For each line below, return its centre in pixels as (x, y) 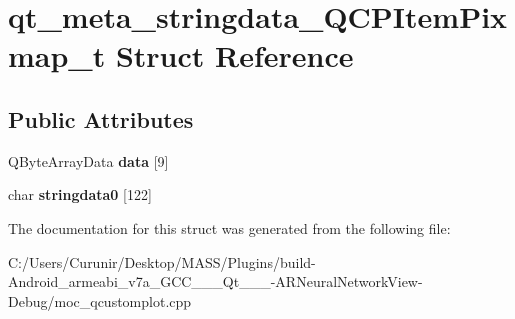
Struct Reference (234, 55)
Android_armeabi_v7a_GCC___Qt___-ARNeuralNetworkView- (215, 281)
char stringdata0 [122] (80, 194)
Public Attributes (101, 118)
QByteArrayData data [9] (88, 160)
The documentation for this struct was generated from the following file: (229, 227)
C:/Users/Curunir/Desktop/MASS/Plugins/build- (162, 261)
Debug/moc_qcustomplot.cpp (100, 300)
